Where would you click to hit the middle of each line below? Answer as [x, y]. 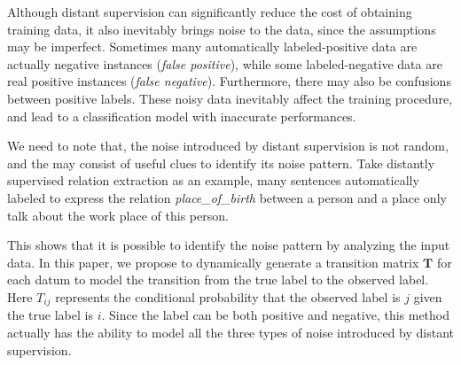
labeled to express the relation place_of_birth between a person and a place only [227, 197]
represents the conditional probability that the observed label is [228, 296]
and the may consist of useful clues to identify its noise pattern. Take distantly [221, 163]
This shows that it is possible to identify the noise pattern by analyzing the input [229, 245]
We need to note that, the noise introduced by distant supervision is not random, [228, 146]
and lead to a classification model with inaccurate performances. [182, 116]
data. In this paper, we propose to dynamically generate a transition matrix [213, 262]
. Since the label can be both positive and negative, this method [276, 315]
